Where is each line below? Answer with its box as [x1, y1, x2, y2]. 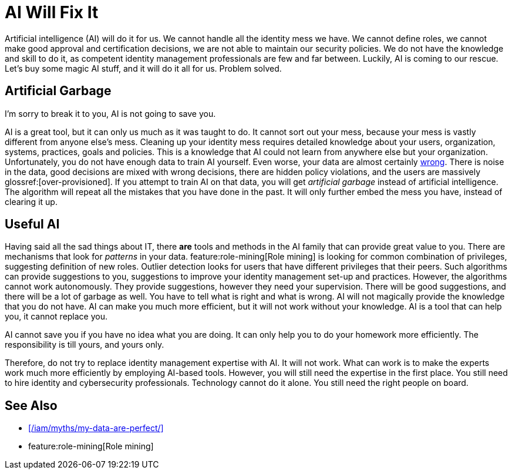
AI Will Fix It [5, 2, 99, 22]
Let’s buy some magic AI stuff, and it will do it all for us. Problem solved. [5, 63, 282, 73]
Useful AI [5, 217, 60, 232]
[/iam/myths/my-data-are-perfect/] [28, 423, 164, 433]
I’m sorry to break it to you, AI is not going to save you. [5, 108, 216, 119]
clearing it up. [5, 196, 58, 207]
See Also [5, 398, 58, 413]
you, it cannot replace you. [5, 311, 108, 322]
